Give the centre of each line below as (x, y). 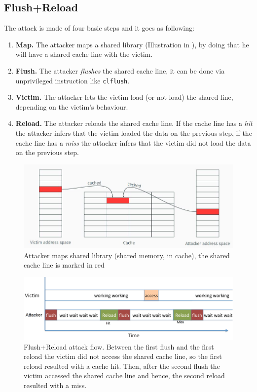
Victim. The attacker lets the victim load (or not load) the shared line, (124, 97)
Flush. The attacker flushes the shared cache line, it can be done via (120, 70)
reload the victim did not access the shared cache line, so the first (123, 356)
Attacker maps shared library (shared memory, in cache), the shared (127, 255)
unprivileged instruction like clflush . (73, 80)
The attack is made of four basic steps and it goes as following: (99, 28)
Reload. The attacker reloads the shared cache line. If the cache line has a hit (134, 123)
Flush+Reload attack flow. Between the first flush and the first (119, 346)
